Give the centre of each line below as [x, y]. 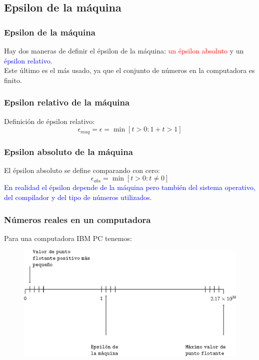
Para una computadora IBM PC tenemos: [68, 238]
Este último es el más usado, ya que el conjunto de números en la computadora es [129, 70]
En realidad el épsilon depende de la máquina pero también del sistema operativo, [130, 187]
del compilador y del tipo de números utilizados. [78, 197]
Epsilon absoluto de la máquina [68, 151]
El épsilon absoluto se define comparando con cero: [82, 170]
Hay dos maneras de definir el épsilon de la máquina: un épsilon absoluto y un [124, 50]
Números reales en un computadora [77, 219]
